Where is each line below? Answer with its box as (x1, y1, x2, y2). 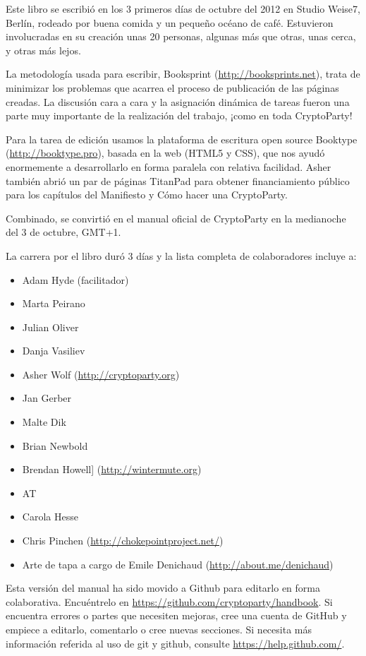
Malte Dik (22, 415, 66, 429)
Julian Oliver (22, 319, 79, 334)
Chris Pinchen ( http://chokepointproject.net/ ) (22, 533, 224, 548)
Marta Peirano (22, 296, 85, 311)
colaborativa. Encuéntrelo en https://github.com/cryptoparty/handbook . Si (6, 594, 333, 609)
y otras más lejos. (6, 42, 81, 57)
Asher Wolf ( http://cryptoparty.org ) (22, 366, 180, 381)
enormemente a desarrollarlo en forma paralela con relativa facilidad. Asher (6, 159, 331, 174)
